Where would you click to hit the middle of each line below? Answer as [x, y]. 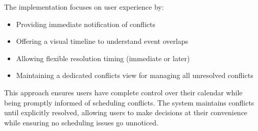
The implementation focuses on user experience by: [84, 7]
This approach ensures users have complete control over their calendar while [123, 92]
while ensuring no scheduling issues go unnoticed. [81, 122]
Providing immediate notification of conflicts [86, 24]
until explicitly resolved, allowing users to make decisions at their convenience [126, 112]
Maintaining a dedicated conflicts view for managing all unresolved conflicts [135, 75]
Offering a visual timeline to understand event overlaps [102, 41]
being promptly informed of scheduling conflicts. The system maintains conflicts [129, 102]
